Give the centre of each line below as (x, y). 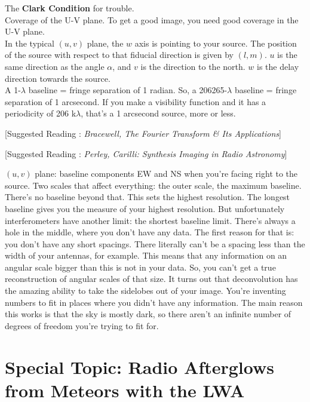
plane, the (105, 43)
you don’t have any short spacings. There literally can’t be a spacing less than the (155, 243)
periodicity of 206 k (41, 113)
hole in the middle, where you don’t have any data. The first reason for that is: (150, 232)
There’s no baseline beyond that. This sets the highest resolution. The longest (148, 197)
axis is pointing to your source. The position (216, 43)
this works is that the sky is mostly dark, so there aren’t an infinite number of (148, 314)
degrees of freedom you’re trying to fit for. (82, 325)
